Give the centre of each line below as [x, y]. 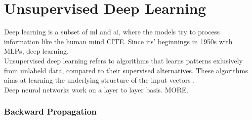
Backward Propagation [50, 111]
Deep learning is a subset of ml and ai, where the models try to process [112, 32]
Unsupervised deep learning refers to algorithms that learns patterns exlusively [124, 60]
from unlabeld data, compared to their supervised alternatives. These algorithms [126, 70]
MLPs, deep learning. [36, 51]
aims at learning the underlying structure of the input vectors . [100, 80]
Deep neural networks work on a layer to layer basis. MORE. [96, 89]
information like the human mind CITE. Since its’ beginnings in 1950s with [118, 41]
